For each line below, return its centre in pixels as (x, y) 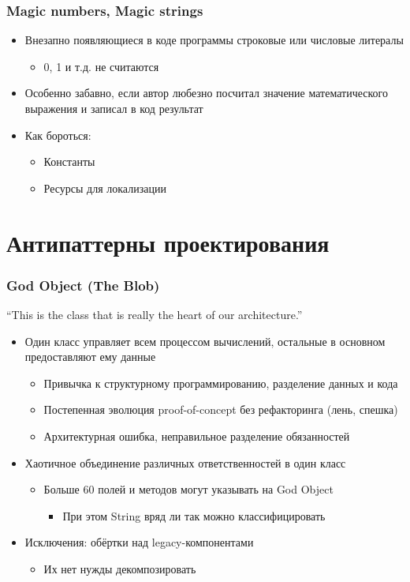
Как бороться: (58, 135)
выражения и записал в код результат (114, 108)
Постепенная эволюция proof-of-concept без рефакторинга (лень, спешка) (221, 409)
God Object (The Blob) (83, 285)
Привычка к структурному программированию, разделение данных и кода (221, 383)
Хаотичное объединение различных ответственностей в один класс (185, 462)
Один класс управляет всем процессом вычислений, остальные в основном (205, 341)
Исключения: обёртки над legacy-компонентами (139, 542)
